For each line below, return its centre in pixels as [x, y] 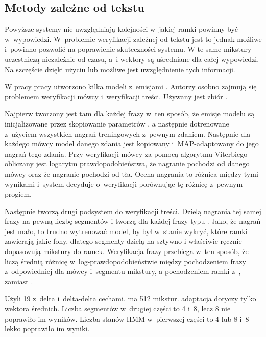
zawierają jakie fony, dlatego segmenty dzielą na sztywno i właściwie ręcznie [123, 241]
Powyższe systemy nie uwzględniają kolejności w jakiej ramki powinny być [122, 29]
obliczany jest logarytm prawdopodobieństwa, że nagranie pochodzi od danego [127, 164]
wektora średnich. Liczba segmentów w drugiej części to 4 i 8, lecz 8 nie [118, 309]
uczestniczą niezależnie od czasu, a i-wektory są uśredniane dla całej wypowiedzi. [132, 59]
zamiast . [19, 281]
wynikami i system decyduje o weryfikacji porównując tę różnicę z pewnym [124, 184]
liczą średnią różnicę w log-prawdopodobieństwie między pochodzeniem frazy [125, 261]
